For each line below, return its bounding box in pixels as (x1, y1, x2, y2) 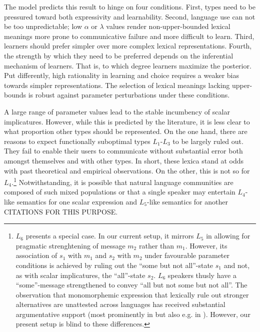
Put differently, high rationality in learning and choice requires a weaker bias (4, 70, 239, 80)
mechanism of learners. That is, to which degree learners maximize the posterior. (4, 60, 251, 70)
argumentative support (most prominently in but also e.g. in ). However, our (15, 308, 250, 319)
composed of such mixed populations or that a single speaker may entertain (4, 186, 235, 197)
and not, (223, 259, 250, 270)
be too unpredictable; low (4, 21, 82, 31)
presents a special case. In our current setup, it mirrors (25, 230, 194, 241)
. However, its (185, 240, 227, 250)
